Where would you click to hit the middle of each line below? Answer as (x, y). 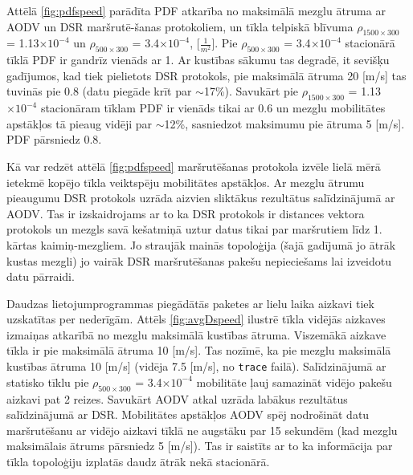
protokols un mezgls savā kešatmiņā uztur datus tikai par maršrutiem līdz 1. (194, 229)
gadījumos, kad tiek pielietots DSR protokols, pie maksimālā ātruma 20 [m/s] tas (206, 75)
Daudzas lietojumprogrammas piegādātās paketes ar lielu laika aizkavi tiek (190, 303)
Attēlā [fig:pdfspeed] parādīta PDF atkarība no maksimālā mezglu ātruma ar (196, 10)
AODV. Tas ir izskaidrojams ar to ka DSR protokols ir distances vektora (186, 213)
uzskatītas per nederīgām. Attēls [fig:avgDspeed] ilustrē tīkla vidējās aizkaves (196, 319)
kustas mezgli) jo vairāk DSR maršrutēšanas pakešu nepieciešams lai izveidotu (199, 260)
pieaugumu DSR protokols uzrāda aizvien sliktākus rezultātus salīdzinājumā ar (201, 198)
